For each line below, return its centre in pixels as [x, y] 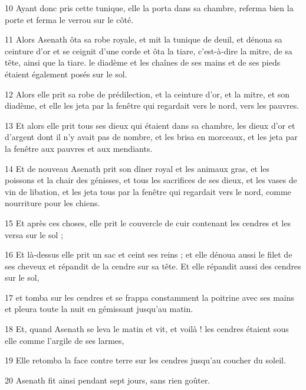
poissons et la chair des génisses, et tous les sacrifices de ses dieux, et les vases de [151, 180]
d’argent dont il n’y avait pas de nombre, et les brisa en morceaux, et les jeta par [151, 137]
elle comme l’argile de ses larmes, [65, 340]
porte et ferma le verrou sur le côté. [69, 19]
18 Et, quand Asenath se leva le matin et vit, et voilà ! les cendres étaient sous [147, 329]
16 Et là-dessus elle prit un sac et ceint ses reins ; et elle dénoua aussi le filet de [149, 254]
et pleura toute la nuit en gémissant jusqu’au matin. [99, 309]
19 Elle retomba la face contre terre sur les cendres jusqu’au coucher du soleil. [145, 360]
